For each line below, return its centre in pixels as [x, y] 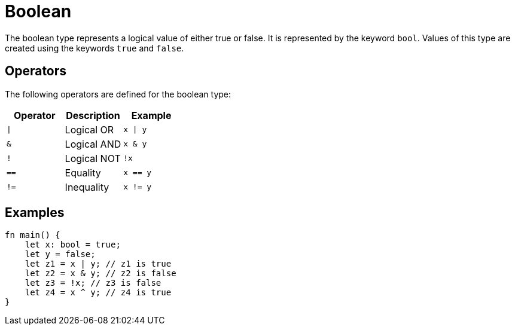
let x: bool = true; [73, 245]
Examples [35, 213]
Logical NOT [93, 158]
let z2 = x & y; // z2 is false [100, 274]
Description [93, 115]
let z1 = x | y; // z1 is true [98, 264]
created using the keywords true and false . [95, 48]
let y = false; [60, 254]
